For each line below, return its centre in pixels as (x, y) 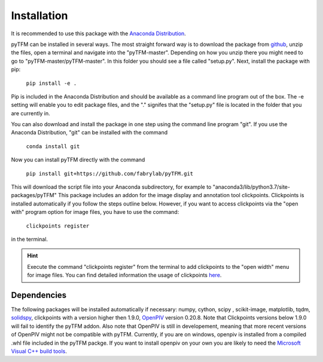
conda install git (53, 146)
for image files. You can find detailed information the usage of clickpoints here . (124, 275)
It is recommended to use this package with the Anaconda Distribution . (99, 33)
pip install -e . (51, 83)
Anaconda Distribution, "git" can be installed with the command (89, 133)
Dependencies (39, 295)
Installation (39, 16)
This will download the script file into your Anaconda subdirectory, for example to (111, 187)
